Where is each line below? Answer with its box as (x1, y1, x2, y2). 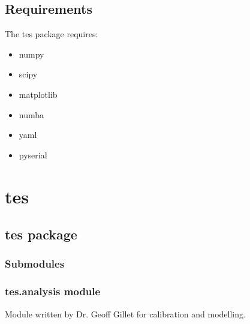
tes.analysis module (5, 284, 101, 299)
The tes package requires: (5, 28, 98, 40)
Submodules (5, 256, 65, 271)
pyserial (19, 148, 47, 161)
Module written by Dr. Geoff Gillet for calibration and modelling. (5, 307, 246, 320)
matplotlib (19, 88, 58, 100)
